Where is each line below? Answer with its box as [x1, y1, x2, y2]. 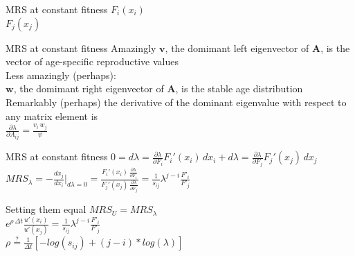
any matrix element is [6, 108, 98, 123]
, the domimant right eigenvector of [13, 81, 164, 96]
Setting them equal [6, 202, 87, 216]
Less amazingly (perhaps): [6, 67, 116, 82]
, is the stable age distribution [175, 81, 303, 96]
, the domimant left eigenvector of [165, 40, 309, 55]
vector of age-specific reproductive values [6, 54, 179, 69]
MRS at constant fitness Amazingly [6, 40, 156, 55]
